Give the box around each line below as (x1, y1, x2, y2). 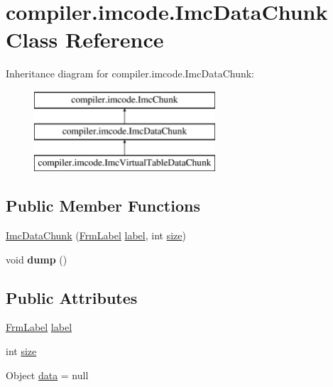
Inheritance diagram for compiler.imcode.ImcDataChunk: (6, 66, 254, 81)
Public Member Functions (6, 195, 200, 217)
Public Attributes (6, 286, 138, 308)
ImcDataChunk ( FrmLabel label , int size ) (6, 228, 186, 243)
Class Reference (6, 25, 164, 54)
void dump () (6, 251, 67, 266)
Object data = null (6, 367, 89, 382)
